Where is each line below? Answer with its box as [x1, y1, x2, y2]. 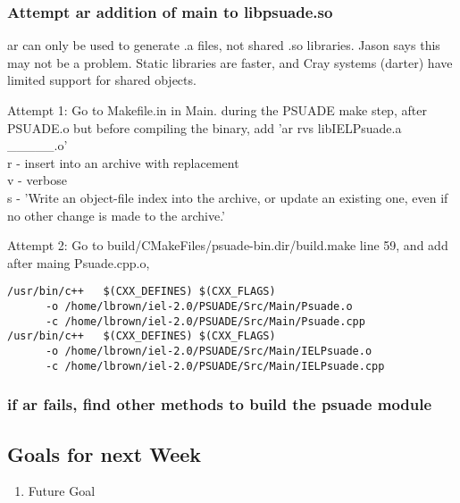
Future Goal [28, 482, 96, 500]
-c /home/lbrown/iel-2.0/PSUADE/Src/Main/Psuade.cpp [45, 314, 365, 328]
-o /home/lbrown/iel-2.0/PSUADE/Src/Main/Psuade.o [45, 300, 353, 313]
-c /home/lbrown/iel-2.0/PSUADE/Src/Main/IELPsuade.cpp [45, 359, 385, 373]
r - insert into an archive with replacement [7, 153, 239, 172]
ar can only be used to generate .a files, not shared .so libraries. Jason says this [7, 36, 440, 54]
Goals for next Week [7, 440, 202, 467]
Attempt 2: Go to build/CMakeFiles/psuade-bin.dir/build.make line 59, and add [7, 236, 448, 255]
